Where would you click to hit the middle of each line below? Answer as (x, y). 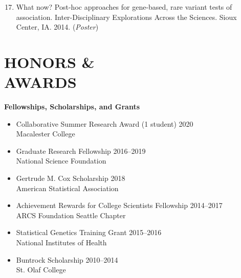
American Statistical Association (67, 188)
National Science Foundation (61, 161)
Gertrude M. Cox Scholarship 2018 (71, 178)
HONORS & (49, 62)
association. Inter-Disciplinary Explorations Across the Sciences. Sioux (126, 17)
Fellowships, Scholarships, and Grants (72, 107)
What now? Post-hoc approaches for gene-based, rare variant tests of (124, 7)
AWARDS (40, 82)
